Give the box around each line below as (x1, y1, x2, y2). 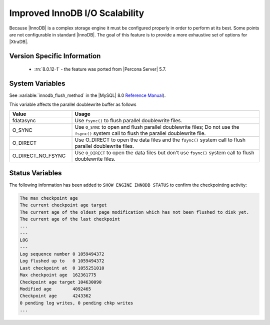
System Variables (9, 79, 65, 87)
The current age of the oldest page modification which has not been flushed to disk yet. (19, 209, 249, 215)
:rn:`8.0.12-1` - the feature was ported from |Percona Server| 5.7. (34, 66, 166, 72)
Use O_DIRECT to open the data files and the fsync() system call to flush (74, 136, 246, 143)
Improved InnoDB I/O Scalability (9, 7, 144, 18)
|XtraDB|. (9, 39, 28, 45)
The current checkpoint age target (19, 202, 107, 208)
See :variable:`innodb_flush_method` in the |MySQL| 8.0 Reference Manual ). (9, 92, 166, 98)
